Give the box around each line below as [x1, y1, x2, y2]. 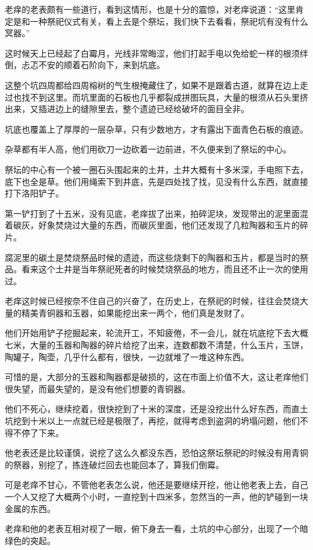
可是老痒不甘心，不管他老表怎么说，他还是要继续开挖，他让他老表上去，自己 [5, 478, 308, 491]
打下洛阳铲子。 [5, 187, 64, 199]
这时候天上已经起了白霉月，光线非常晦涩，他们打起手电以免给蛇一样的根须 [5, 46, 300, 59]
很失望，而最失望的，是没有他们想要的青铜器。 [5, 382, 190, 395]
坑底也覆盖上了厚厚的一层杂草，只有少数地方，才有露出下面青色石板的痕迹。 [5, 122, 308, 135]
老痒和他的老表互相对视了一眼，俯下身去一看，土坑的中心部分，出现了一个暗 [5, 522, 308, 535]
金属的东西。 [5, 502, 55, 514]
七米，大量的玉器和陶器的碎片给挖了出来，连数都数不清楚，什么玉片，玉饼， [5, 339, 308, 351]
